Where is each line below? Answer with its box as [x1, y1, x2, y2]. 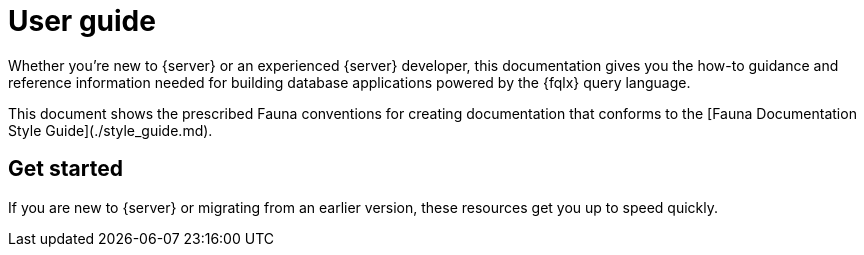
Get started [8, 156, 123, 182]
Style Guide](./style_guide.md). [8, 121, 213, 139]
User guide [8, 4, 156, 38]
